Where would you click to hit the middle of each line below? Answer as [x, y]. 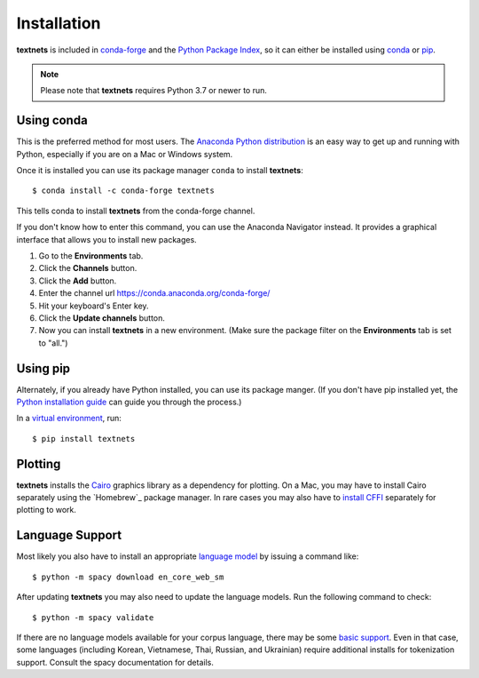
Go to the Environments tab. [91, 255]
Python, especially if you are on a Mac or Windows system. [125, 154]
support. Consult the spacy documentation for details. [115, 662]
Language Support [69, 535]
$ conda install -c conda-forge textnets [123, 191]
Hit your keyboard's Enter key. [94, 306]
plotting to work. [47, 510]
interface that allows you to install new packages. [106, 239]
